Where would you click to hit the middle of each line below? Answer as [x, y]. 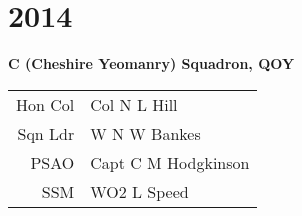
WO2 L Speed [139, 191]
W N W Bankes [145, 133]
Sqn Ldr [46, 133]
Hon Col [45, 104]
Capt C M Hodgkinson [170, 162]
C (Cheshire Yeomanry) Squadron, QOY [151, 63]
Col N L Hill [134, 104]
